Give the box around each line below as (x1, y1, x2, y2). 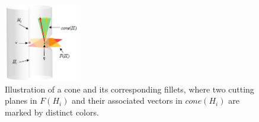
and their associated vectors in (72, 94, 183, 107)
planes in (5, 94, 37, 107)
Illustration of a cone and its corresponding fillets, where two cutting (5, 83, 254, 95)
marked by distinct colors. (5, 105, 99, 118)
